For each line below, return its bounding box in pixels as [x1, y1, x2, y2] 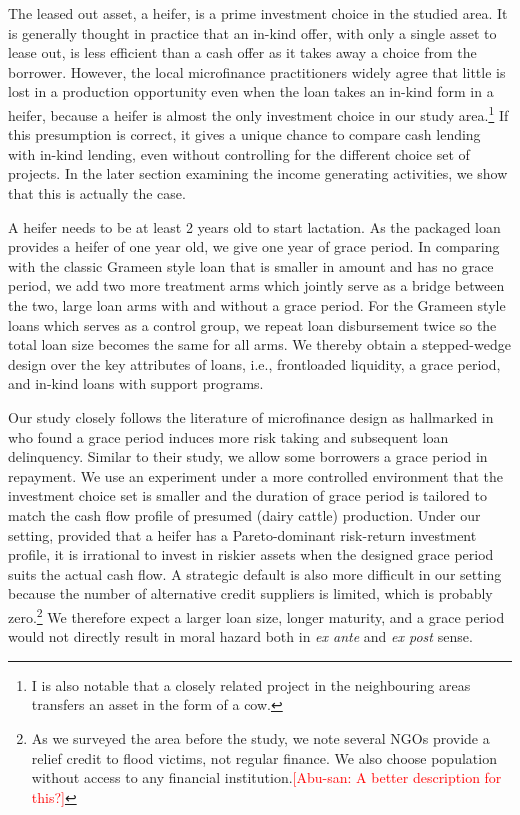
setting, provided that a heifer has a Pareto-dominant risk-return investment [8, 524, 477, 545]
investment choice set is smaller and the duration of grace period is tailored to [8, 485, 487, 506]
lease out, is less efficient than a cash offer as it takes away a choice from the [8, 42, 477, 63]
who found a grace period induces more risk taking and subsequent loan [8, 426, 449, 447]
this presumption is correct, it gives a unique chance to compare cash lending [8, 124, 481, 145]
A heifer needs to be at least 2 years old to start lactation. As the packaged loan [8, 216, 501, 237]
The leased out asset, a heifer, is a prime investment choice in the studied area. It [8, 3, 508, 23]
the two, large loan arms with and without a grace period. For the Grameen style [8, 294, 506, 315]
